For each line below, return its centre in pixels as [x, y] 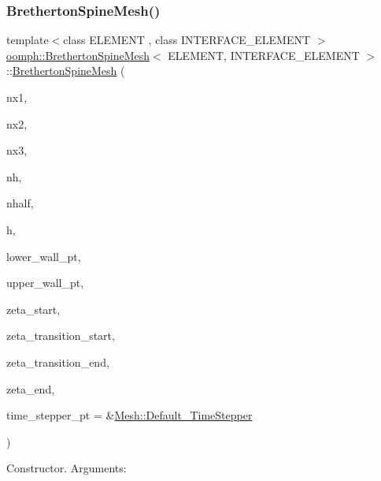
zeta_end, [31, 388]
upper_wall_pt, [45, 283]
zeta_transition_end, [58, 362]
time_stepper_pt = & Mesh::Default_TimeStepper [129, 415]
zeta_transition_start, [61, 336]
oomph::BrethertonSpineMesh [78, 55]
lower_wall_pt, [44, 256]
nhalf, [20, 203]
